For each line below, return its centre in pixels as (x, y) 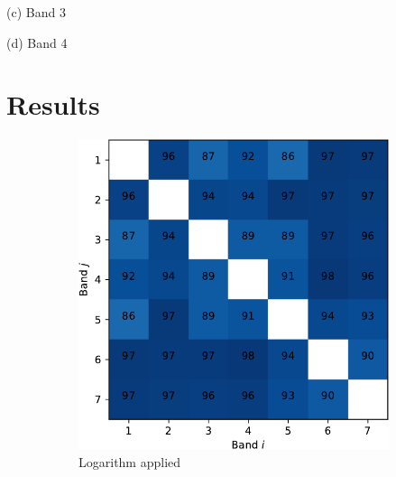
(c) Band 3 (36, 12)
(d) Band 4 (37, 42)
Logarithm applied (130, 461)
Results (53, 104)
